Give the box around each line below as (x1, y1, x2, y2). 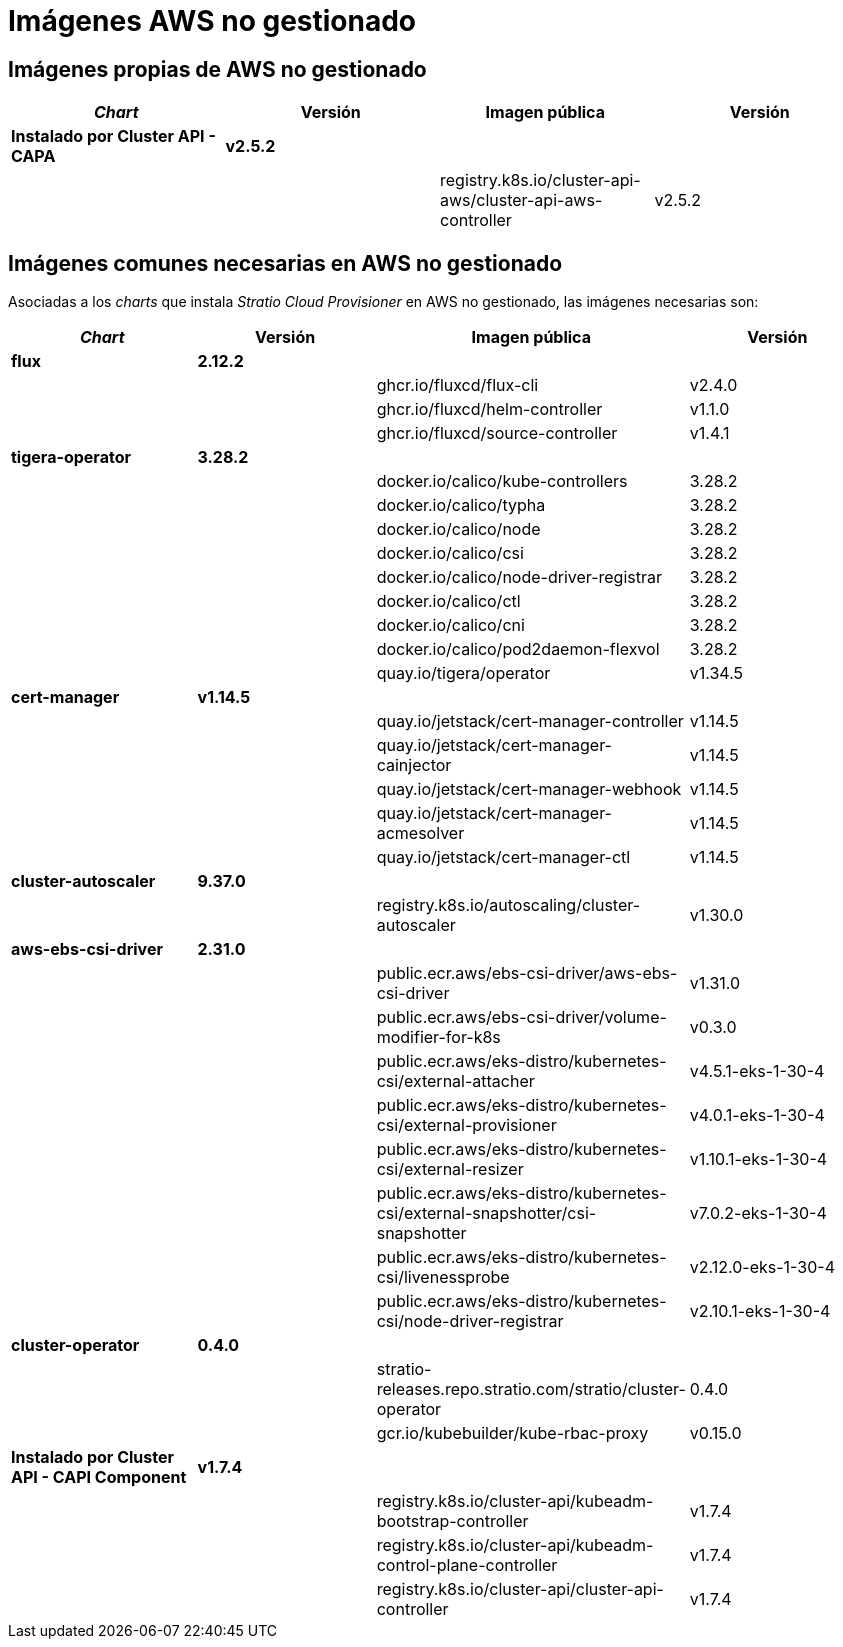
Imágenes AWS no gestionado (8, 4, 417, 38)
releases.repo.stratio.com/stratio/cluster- (376, 1379, 686, 1400)
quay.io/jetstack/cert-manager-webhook (376, 779, 682, 800)
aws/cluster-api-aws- (440, 190, 603, 211)
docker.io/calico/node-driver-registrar (376, 567, 663, 588)
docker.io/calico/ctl (376, 591, 521, 612)
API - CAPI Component (11, 1467, 187, 1488)
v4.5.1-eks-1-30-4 (689, 1061, 825, 1082)
